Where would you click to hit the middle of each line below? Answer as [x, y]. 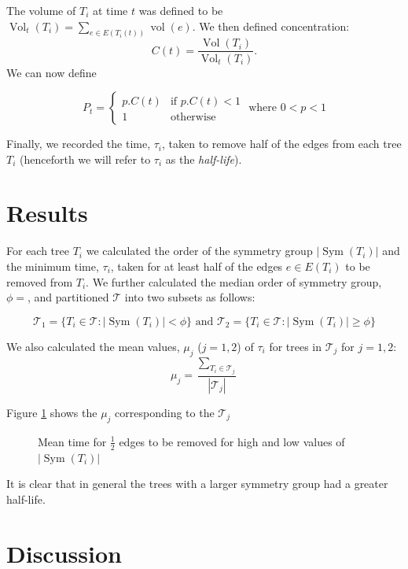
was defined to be [181, 10]
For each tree [38, 251]
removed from [40, 281]
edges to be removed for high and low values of [232, 441]
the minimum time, [53, 266]
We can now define [51, 72]
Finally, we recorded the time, [79, 144]
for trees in [296, 346]
